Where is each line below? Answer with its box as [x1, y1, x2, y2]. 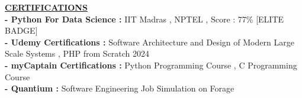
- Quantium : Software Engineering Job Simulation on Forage [5, 82, 234, 94]
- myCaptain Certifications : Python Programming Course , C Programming [5, 58, 297, 71]
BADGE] [5, 24, 38, 37]
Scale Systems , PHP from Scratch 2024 [5, 47, 150, 60]
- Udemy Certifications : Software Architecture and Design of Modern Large [5, 35, 294, 48]
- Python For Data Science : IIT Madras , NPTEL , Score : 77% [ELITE [5, 12, 284, 25]
